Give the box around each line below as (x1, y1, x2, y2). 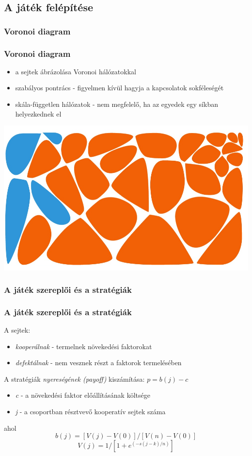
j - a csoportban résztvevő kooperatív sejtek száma (15, 406, 166, 416)
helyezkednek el (15, 108, 62, 118)
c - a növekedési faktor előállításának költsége (15, 390, 150, 400)
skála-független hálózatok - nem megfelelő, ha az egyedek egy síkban (15, 99, 218, 109)
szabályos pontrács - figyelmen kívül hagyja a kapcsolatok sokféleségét (15, 83, 224, 93)
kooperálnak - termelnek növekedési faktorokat (15, 341, 152, 351)
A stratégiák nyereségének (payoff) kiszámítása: (4, 373, 145, 384)
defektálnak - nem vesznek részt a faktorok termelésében (15, 357, 182, 368)
